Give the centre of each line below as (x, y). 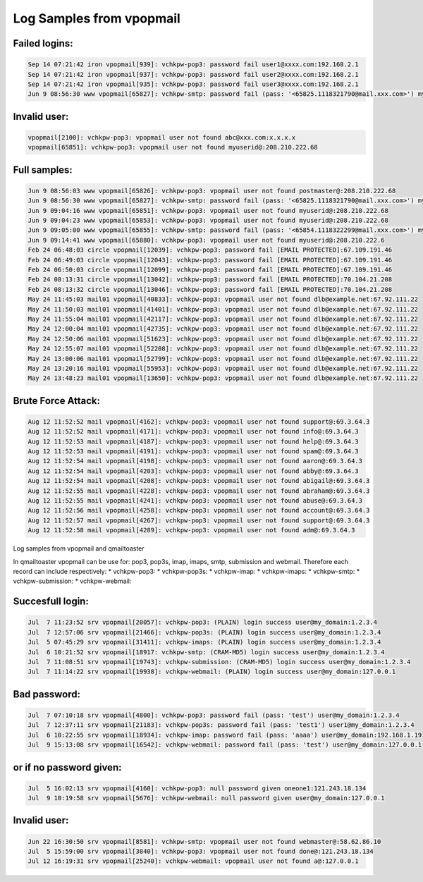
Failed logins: (43, 43)
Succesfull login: (51, 602)
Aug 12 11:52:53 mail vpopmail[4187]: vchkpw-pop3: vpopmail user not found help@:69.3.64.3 (193, 441)
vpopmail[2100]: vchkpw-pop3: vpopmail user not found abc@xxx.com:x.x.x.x (162, 137)
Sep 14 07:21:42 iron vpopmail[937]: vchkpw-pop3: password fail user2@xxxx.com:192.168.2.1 (193, 74)
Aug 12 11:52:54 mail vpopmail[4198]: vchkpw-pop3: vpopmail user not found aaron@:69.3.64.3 (195, 461)
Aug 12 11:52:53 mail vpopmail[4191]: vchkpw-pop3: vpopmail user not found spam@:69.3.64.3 (193, 452)
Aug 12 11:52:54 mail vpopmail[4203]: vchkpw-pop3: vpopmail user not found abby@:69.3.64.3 (193, 471)
